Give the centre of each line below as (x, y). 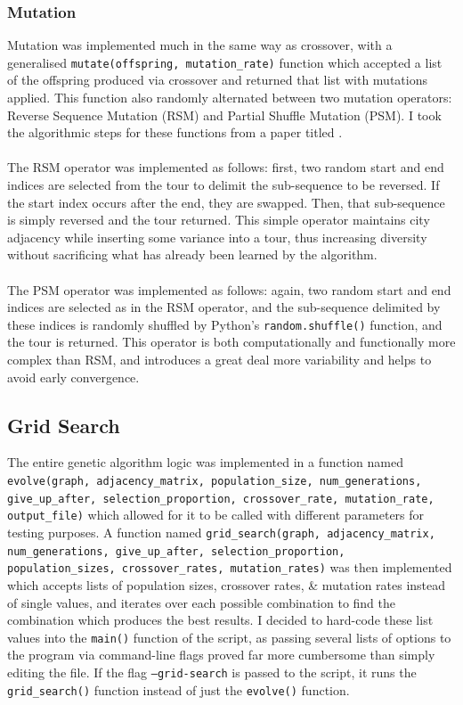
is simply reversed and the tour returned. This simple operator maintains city (219, 220)
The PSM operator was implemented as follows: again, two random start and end (229, 289)
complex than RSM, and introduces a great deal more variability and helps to (219, 360)
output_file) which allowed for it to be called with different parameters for (216, 515)
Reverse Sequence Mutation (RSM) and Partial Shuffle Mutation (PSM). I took (224, 115)
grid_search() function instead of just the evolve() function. (179, 689)
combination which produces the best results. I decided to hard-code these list (220, 620)
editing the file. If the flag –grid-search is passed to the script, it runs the (212, 672)
